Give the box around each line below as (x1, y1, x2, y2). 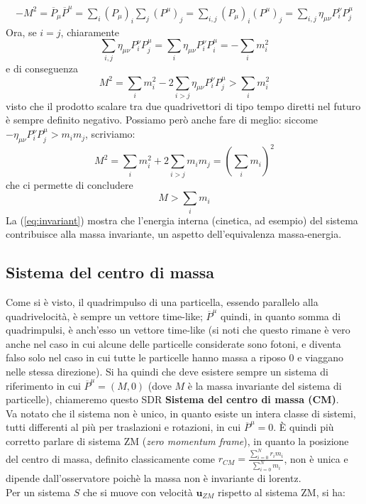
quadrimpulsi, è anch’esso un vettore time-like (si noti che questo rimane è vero (6, 322, 350, 337)
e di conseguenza (6, 61, 78, 76)
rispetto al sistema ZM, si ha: (218, 484, 346, 499)
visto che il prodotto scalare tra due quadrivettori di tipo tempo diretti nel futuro (6, 98, 361, 113)
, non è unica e (284, 451, 348, 466)
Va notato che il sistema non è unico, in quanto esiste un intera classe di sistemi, (6, 405, 356, 420)
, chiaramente (60, 24, 120, 39)
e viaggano (297, 350, 344, 365)
